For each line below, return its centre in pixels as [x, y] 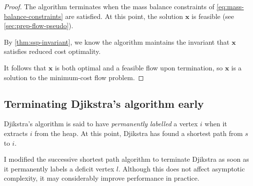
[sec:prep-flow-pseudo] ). [39, 25]
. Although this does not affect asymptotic [182, 168]
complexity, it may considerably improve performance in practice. [102, 178]
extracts [16, 133]
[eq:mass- [230, 6]
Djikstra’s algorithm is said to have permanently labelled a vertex [101, 124]
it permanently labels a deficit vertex [59, 168]
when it [216, 124]
